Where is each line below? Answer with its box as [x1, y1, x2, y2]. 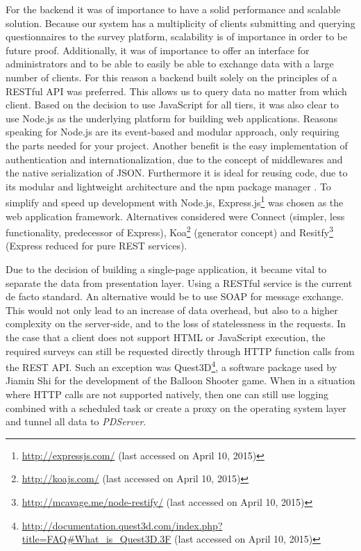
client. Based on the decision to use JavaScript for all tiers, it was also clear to [6, 97, 339, 112]
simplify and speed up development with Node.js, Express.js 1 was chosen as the [6, 193, 344, 209]
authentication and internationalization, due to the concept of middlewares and [6, 151, 343, 166]
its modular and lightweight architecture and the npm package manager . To [6, 179, 331, 193]
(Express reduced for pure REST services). [6, 238, 187, 253]
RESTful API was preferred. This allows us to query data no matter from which [6, 83, 347, 98]
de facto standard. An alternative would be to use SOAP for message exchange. [6, 289, 344, 304]
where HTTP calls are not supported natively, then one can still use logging [6, 387, 328, 401]
